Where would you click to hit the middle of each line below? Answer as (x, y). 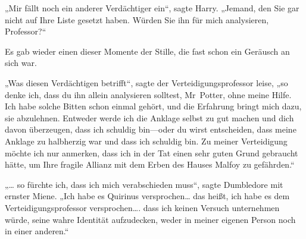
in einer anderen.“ (37, 231)
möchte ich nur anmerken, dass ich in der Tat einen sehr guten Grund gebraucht (152, 152)
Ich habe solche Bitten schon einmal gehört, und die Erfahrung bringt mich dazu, (153, 106)
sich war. (21, 63)
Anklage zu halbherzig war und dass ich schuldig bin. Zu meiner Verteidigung (146, 141)
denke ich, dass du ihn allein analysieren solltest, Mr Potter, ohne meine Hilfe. (148, 94)
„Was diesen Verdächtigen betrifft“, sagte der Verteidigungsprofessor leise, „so (146, 82)
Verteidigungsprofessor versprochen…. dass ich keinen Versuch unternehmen (142, 207)
